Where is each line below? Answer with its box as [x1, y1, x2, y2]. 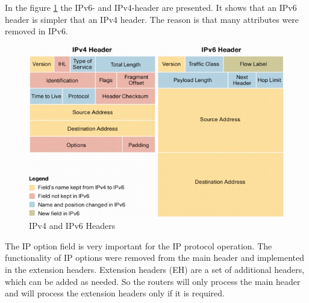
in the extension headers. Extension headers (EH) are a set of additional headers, [5, 263, 305, 276]
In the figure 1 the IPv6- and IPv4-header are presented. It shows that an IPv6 [5, 1, 297, 13]
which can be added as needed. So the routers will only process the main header [5, 275, 301, 287]
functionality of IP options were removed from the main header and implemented [5, 251, 305, 264]
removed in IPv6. [5, 25, 68, 37]
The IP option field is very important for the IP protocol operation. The [5, 239, 272, 252]
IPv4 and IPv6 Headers [29, 219, 116, 232]
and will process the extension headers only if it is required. [5, 287, 225, 299]
